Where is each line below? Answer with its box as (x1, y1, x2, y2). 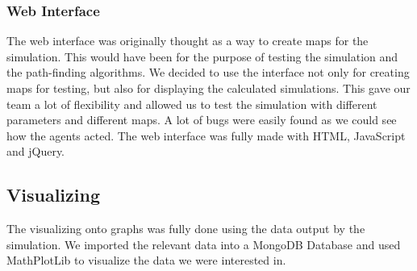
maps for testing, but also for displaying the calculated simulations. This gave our (6, 80, 411, 96)
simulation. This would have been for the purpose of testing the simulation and (6, 48, 398, 65)
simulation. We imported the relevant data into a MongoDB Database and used (6, 236, 401, 252)
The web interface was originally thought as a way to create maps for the (6, 32, 369, 49)
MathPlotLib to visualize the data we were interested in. (6, 252, 286, 269)
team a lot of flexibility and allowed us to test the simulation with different (6, 95, 377, 112)
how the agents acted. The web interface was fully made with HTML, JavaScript (6, 127, 406, 144)
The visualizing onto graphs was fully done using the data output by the (6, 220, 365, 237)
